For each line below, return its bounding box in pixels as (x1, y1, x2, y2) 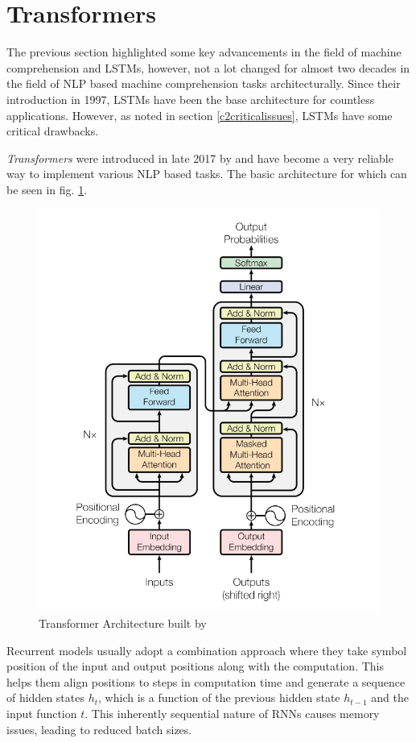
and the (371, 689, 409, 706)
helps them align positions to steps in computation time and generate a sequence (6, 673, 406, 690)
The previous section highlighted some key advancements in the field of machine (6, 44, 402, 60)
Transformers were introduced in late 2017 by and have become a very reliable (6, 149, 393, 166)
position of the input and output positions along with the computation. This (6, 658, 384, 675)
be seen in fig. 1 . (6, 181, 88, 197)
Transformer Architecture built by (39, 614, 207, 631)
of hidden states (6, 689, 84, 706)
